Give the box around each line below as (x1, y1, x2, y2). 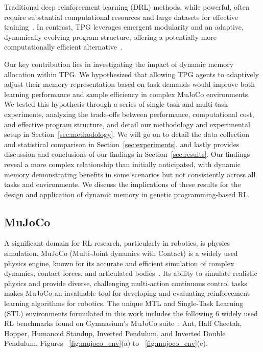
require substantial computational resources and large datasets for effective (4, 11, 238, 22)
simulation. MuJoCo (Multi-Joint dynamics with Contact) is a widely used (4, 248, 238, 259)
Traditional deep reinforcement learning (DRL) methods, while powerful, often (4, 2, 250, 12)
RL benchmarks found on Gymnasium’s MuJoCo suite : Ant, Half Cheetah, (4, 318, 242, 328)
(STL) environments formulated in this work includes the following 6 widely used (4, 308, 258, 318)
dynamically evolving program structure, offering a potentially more (4, 31, 217, 42)
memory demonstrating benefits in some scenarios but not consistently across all (4, 169, 256, 179)
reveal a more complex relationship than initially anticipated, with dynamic (4, 158, 241, 169)
